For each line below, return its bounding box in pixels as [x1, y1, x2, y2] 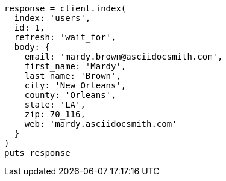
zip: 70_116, [24, 109, 86, 119]
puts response [4, 148, 71, 158]
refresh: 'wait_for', [14, 32, 116, 42]
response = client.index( [4, 4, 127, 13]
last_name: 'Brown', [24, 71, 121, 81]
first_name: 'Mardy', [24, 61, 127, 71]
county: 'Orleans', [24, 90, 116, 100]
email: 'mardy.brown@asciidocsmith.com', [24, 52, 223, 61]
